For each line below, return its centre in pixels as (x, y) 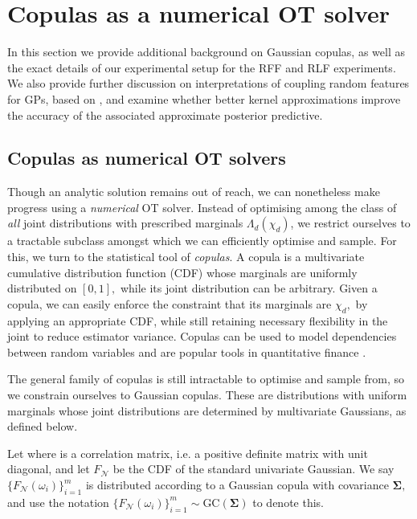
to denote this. (288, 502)
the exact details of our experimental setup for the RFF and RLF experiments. (202, 67)
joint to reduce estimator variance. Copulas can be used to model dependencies (202, 336)
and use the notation (58, 502)
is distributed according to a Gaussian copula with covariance (237, 484)
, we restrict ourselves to (350, 223)
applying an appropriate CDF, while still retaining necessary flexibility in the (198, 320)
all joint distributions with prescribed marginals (125, 223)
